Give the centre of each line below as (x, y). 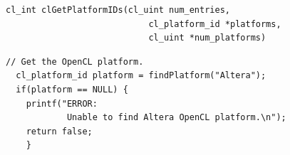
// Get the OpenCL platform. (75, 62)
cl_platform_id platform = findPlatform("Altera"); (141, 76)
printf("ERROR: (62, 103)
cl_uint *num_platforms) (207, 38)
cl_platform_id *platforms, (215, 24)
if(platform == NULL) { (72, 89)
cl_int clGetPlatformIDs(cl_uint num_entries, (118, 10)
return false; (59, 131)
